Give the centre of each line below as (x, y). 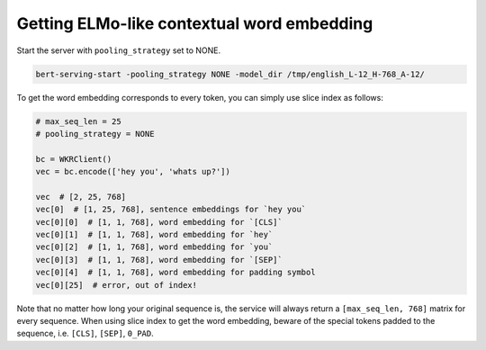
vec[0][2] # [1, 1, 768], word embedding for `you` (154, 247)
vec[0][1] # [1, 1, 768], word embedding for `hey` (154, 235)
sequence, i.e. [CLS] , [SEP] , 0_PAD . (85, 334)
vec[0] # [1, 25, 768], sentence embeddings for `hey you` (171, 210)
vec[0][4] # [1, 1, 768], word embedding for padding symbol (175, 273)
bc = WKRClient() (74, 159)
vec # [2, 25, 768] (81, 197)
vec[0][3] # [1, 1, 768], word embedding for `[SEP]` (159, 260)
